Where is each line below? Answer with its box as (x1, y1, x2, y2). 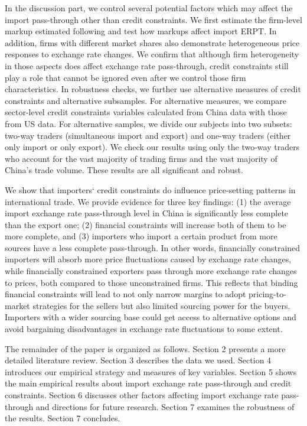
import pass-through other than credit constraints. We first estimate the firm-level (5, 13, 302, 25)
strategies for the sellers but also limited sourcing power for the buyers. (32, 299, 290, 311)
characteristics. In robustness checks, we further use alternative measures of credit (5, 83, 301, 95)
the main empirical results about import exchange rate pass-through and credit (5, 377, 292, 389)
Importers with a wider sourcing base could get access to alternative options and (5, 311, 296, 323)
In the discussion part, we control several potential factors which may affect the (5, 2, 293, 14)
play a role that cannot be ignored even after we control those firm (5, 71, 246, 83)
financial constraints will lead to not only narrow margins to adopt (5, 288, 246, 300)
